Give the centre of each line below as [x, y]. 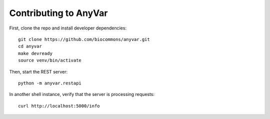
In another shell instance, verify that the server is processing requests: [82, 94]
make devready [35, 53]
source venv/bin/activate [50, 60]
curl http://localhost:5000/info [59, 106]
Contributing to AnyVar [58, 13]
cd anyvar [30, 46]
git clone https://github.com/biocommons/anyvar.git [84, 39]
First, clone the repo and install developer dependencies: [68, 28]
